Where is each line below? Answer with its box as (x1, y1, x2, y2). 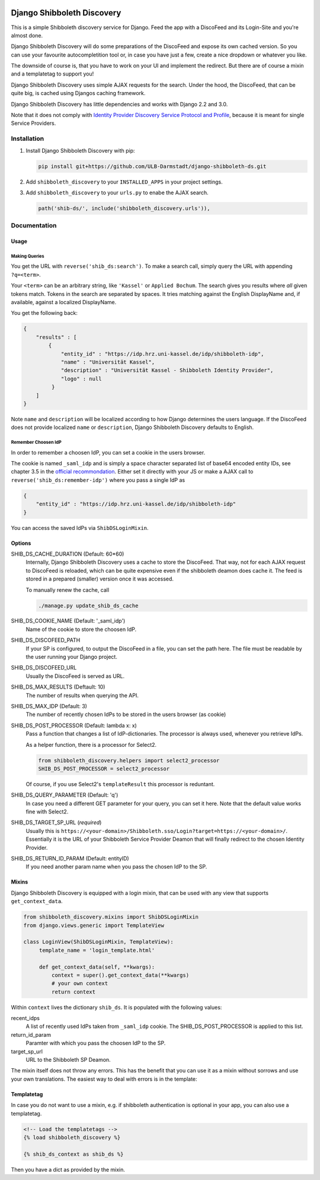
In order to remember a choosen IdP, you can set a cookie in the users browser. (11, 449, 206, 456)
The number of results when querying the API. (25, 692, 139, 699)
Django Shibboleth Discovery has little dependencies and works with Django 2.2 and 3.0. (11, 100, 228, 108)
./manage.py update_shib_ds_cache (38, 602, 139, 609)
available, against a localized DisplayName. (11, 299, 117, 305)
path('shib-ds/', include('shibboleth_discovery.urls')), (38, 205, 210, 212)
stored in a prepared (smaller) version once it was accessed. (25, 575, 174, 582)
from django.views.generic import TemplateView (23, 922, 164, 929)
